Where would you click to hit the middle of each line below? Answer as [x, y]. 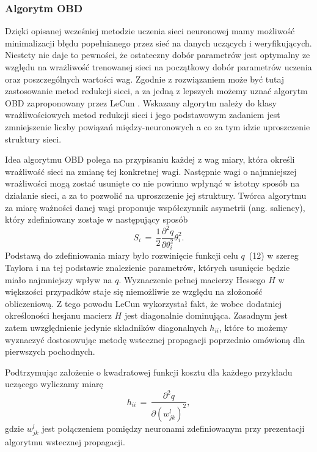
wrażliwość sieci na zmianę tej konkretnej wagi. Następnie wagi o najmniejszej [151, 171]
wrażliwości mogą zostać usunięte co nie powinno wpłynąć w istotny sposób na [152, 183]
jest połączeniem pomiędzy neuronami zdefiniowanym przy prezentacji [173, 428]
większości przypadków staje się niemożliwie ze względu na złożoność [134, 291]
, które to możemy [253, 327]
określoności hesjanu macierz [58, 315]
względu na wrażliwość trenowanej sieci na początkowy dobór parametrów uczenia [158, 67]
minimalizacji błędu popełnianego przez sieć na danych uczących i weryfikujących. [158, 43]
